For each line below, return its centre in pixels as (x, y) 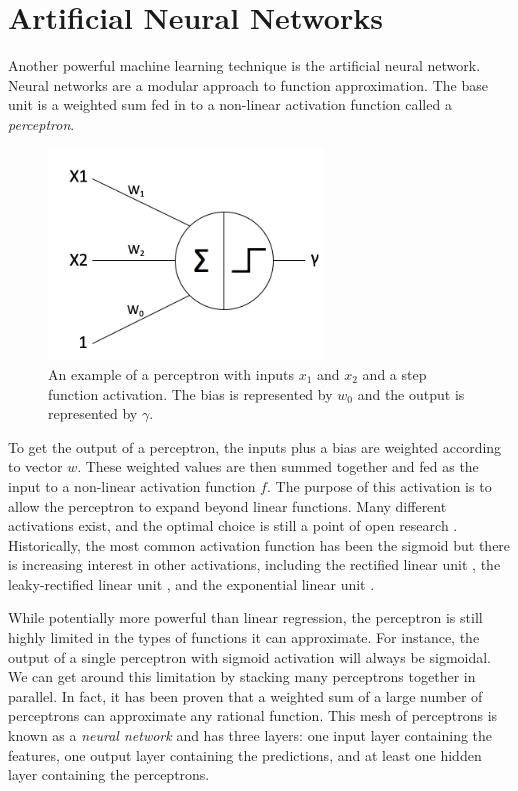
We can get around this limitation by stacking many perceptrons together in (242, 676)
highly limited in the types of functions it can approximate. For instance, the (244, 637)
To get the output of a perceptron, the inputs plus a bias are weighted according (255, 446)
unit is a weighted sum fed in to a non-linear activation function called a (230, 104)
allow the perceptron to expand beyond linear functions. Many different (227, 505)
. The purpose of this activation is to (379, 485)
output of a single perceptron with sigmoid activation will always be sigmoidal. (250, 656)
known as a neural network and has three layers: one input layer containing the (250, 735)
